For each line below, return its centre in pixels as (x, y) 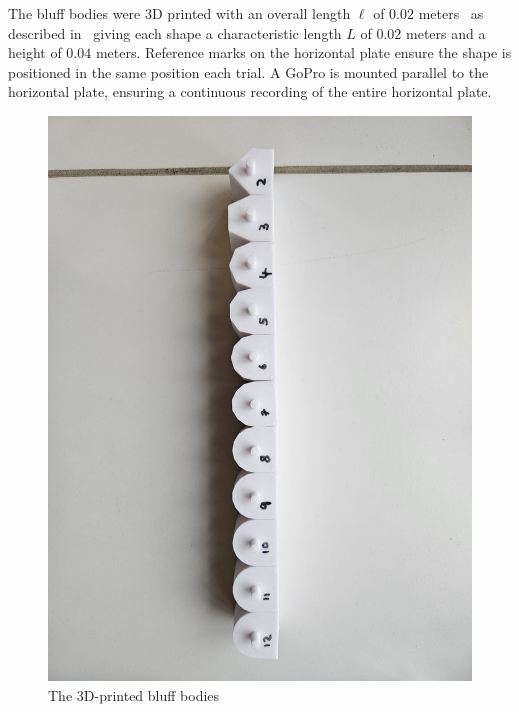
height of (35, 52)
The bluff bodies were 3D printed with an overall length (179, 13)
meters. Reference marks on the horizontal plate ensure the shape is (303, 52)
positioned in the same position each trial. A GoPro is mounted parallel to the (248, 71)
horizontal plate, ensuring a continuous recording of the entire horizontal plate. (250, 91)
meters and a (446, 32)
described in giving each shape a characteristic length (175, 32)
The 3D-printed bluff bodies (134, 694)
